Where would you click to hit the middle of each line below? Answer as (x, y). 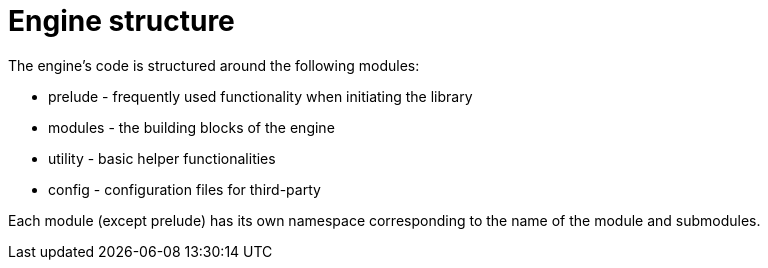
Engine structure (121, 21)
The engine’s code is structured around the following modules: (214, 65)
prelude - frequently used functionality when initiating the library (260, 96)
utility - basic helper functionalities (162, 158)
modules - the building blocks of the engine (191, 127)
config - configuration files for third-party (184, 189)
